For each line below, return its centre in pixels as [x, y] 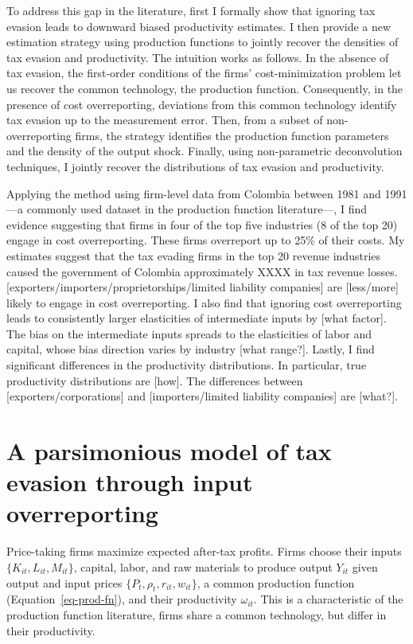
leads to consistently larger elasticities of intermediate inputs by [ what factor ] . [197, 318]
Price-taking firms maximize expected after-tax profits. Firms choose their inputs [204, 551]
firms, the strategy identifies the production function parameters [232, 135]
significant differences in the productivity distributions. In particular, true [187, 365]
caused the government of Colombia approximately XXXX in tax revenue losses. [202, 271]
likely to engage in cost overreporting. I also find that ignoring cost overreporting [204, 302]
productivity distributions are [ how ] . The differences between [155, 380]
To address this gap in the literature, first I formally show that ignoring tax [191, 10]
